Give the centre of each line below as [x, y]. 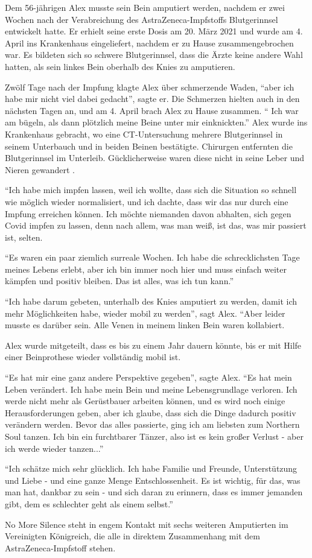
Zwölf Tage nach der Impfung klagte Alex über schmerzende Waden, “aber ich [150, 87]
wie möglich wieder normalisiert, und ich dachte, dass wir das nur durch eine [147, 201]
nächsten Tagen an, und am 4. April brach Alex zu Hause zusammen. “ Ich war [152, 110]
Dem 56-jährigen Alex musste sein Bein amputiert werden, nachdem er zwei [145, 7]
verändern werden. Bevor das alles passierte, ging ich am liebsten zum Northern [152, 424]
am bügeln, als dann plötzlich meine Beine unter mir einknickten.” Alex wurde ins [156, 122]
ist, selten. [24, 237]
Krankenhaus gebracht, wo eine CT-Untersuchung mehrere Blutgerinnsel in [144, 134]
